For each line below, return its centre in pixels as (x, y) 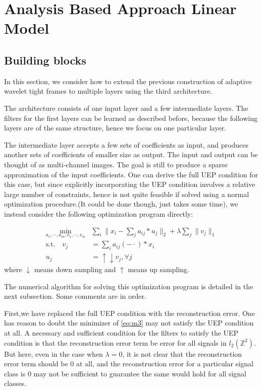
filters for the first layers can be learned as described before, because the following (131, 118)
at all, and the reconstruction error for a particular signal (165, 364)
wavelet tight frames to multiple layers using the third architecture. (108, 91)
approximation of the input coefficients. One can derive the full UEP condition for (131, 174)
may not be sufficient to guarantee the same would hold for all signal (140, 373)
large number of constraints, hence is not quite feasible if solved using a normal (127, 194)
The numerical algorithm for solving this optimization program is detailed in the (129, 286)
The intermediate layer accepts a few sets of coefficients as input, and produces (126, 144)
